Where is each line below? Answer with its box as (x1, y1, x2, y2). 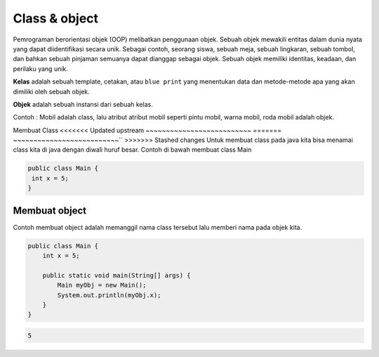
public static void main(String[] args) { (42, 271, 191, 279)
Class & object (13, 11, 98, 26)
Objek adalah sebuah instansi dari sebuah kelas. (13, 100, 154, 108)
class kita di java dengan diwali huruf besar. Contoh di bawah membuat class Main (13, 145, 252, 154)
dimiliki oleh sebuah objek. (13, 87, 91, 96)
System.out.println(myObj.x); (57, 291, 161, 299)
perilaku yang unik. (13, 64, 68, 73)
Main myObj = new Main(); (57, 281, 147, 290)
